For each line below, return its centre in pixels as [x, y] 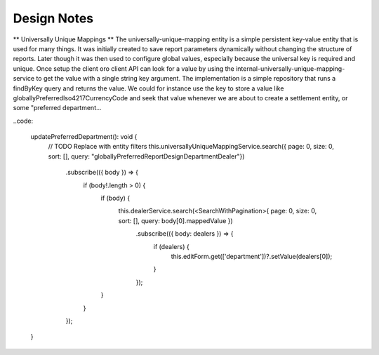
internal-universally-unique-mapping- [290, 68]
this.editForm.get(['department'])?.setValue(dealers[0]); [252, 256]
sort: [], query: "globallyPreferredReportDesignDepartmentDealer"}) [146, 156]
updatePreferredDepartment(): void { [84, 137]
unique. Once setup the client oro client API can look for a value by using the [124, 68]
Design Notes [53, 18]
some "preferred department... [57, 108]
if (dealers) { [171, 246]
